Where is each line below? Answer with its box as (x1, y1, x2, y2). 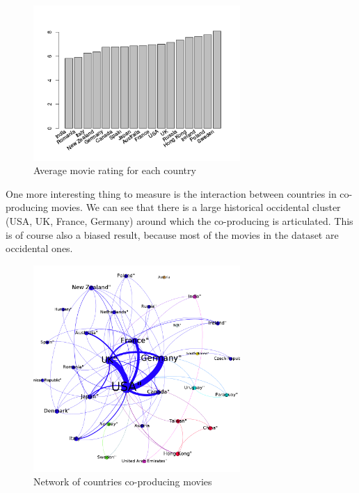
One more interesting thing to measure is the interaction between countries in (6, 186, 337, 201)
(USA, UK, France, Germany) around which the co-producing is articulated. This (6, 213, 353, 228)
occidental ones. (6, 241, 73, 256)
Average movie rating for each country (33, 163, 196, 178)
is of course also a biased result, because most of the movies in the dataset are (6, 227, 339, 242)
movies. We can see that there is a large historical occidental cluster (51, 200, 341, 214)
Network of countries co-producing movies (33, 474, 212, 489)
